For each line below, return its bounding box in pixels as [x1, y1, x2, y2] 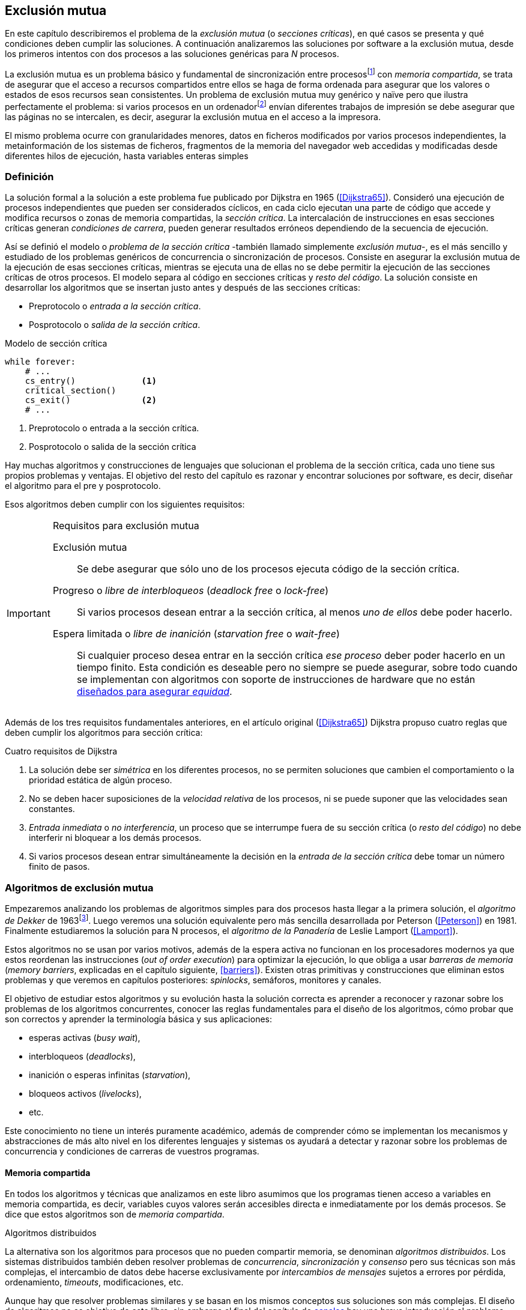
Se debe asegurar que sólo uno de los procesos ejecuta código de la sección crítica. [76, 563, 460, 575]
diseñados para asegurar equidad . [76, 685, 232, 698]
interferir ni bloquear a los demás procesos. [29, 832, 202, 843]
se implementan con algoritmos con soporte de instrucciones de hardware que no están [76, 673, 476, 686]
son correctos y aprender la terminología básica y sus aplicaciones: [5, 1013, 272, 1024]
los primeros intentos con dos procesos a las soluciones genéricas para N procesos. [5, 49, 339, 59]
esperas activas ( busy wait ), [29, 1032, 141, 1043]
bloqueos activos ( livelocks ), [29, 1088, 142, 1099]
